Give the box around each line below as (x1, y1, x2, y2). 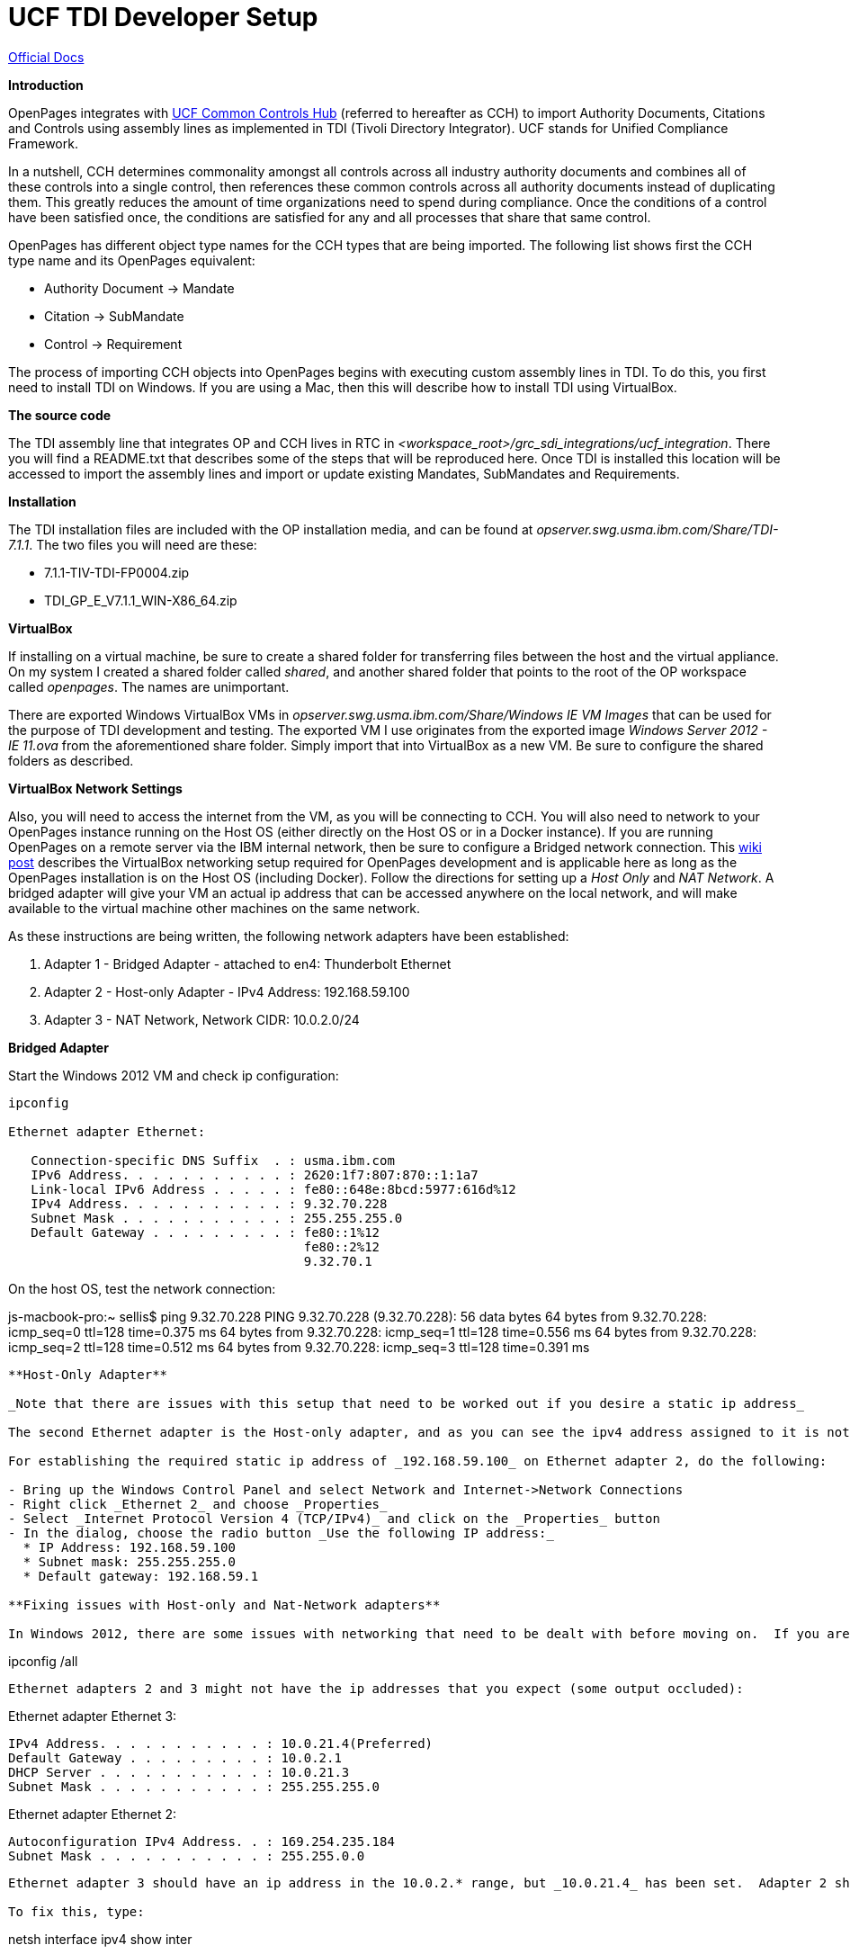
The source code (8, 407, 112, 423)
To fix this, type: (8, 1904, 145, 1919)
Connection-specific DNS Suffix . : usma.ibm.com (31, 1152, 395, 1168)
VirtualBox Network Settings (8, 780, 183, 796)
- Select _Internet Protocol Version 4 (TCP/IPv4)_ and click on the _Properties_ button (8, 1510, 660, 1526)
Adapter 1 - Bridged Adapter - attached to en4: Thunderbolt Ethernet (44, 955, 452, 972)
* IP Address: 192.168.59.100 (22, 1539, 236, 1555)
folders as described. (8, 752, 134, 768)
